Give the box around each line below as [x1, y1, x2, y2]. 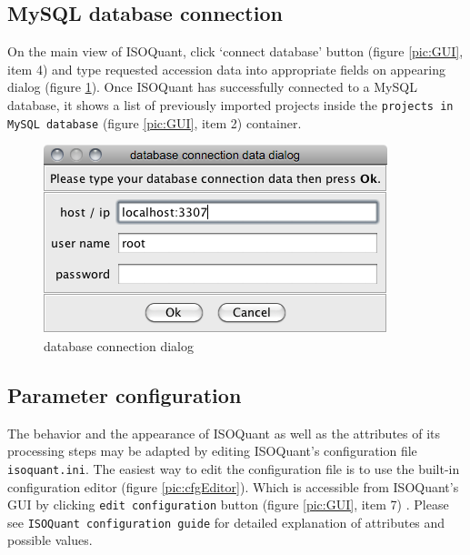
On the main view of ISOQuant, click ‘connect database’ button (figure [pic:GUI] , [7, 42, 464, 61]
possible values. [7, 530, 93, 550]
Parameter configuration [7, 380, 242, 409]
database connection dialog [44, 336, 194, 355]
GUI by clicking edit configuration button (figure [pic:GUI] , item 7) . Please [7, 495, 449, 514]
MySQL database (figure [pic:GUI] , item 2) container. [7, 113, 302, 132]
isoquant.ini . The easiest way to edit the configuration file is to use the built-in [7, 459, 460, 478]
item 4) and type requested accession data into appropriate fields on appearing [7, 59, 445, 78]
